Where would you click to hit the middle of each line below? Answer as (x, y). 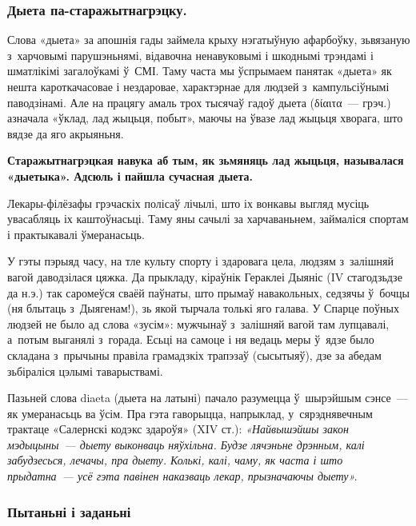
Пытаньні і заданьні (69, 511)
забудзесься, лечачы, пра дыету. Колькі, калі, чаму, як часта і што (175, 460)
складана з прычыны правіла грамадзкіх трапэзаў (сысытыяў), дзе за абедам (194, 355)
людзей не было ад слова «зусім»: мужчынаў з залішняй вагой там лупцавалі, (198, 323)
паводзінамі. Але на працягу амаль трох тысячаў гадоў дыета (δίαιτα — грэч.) (199, 102)
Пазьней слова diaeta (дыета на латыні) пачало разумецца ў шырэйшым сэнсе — (208, 398)
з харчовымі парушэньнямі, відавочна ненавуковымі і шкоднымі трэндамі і (190, 55)
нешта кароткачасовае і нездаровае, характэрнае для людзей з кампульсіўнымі (198, 86)
